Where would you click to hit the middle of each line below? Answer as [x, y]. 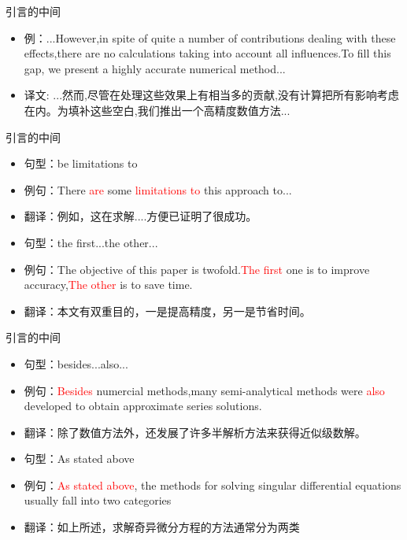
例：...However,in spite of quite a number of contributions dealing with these [210, 37]
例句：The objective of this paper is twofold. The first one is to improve [197, 269]
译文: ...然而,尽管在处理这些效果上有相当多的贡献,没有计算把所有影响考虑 [211, 95]
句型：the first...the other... [91, 242]
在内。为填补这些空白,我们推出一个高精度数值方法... [157, 110]
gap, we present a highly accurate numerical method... [155, 68]
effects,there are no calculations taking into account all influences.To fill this [207, 53]
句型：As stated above [79, 459]
